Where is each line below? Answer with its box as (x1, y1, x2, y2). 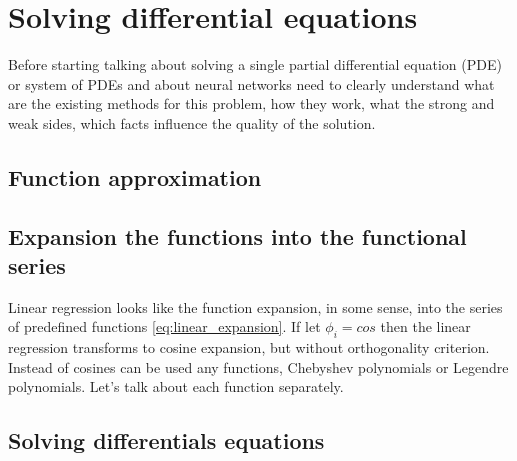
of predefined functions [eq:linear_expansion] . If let (8, 316, 321, 337)
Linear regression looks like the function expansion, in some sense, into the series (8, 296, 503, 317)
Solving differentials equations (8, 425, 325, 456)
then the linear (380, 316, 471, 337)
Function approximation (8, 161, 262, 192)
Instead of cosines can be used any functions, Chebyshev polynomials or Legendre (8, 356, 509, 377)
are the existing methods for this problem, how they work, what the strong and (8, 93, 495, 114)
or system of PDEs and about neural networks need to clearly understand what (8, 73, 495, 94)
